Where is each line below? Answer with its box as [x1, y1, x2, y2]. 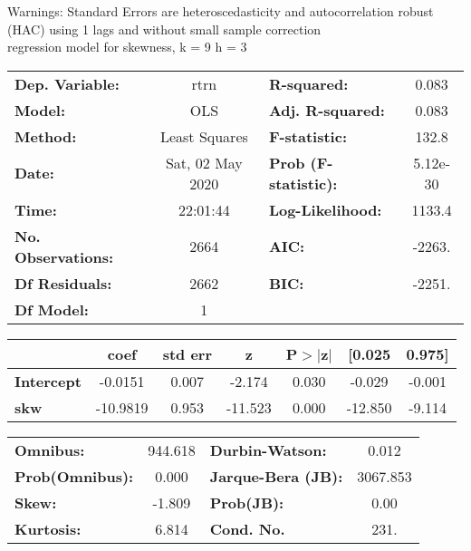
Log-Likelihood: [268, 198, 382, 220]
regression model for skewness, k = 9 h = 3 [7, 37, 247, 56]
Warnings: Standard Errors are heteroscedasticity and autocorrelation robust [7, 2, 434, 20]
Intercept [14, 370, 82, 391]
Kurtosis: [14, 517, 82, 539]
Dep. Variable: [14, 72, 120, 94]
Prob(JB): [209, 491, 284, 513]
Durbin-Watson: [209, 439, 327, 460]
